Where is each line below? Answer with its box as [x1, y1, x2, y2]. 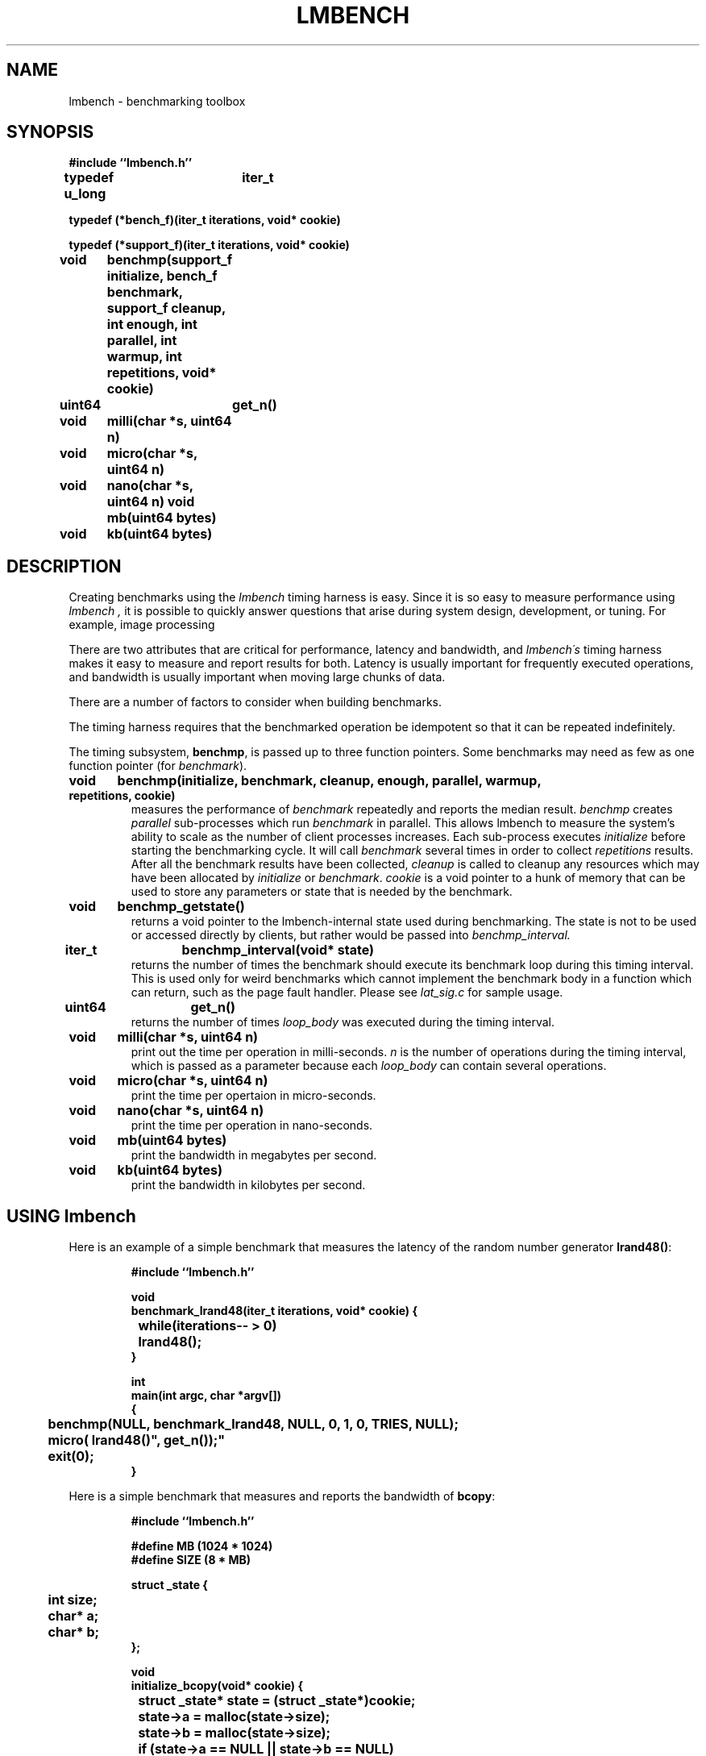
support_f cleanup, [106, 300, 226, 317]
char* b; [48, 1624, 100, 1641]
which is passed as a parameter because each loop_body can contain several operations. [131, 1059, 607, 1073]
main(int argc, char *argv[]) [131, 1388, 282, 1403]
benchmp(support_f [106, 252, 233, 268]
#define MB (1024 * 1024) [131, 1539, 273, 1554]
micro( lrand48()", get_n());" [48, 1432, 226, 1449]
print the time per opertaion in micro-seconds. [131, 1088, 376, 1103]
